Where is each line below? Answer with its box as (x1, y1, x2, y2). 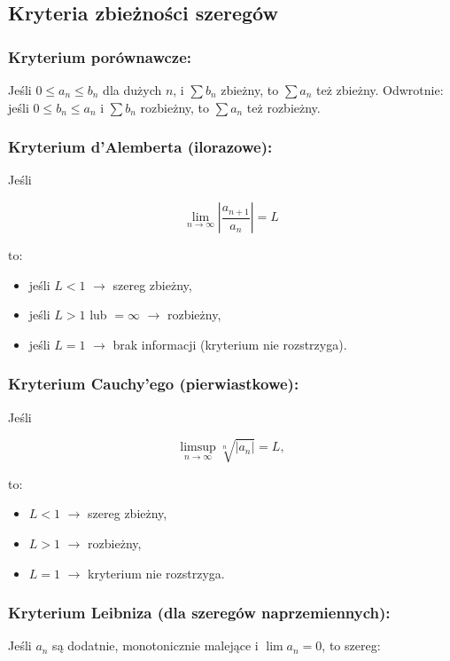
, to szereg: (322, 636, 381, 655)
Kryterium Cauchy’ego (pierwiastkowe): (8, 373, 299, 395)
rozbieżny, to (140, 98, 210, 116)
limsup (180, 441, 216, 454)
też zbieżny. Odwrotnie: (316, 81, 444, 98)
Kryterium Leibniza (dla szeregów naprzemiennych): (8, 602, 391, 624)
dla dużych (103, 81, 162, 98)
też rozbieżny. (246, 98, 321, 116)
